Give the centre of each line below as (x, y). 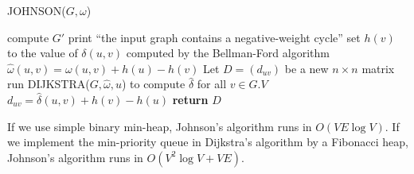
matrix (378, 68)
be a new (307, 68)
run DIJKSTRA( (49, 84)
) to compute (153, 84)
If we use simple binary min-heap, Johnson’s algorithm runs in (160, 126)
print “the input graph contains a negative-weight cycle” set (214, 37)
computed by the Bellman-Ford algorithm (228, 53)
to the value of (43, 53)
